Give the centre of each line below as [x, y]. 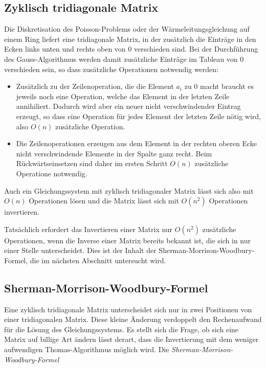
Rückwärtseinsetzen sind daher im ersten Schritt [92, 163]
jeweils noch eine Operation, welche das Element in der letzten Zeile [123, 96]
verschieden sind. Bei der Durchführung [196, 49]
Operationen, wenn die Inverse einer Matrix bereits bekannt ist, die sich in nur [128, 240]
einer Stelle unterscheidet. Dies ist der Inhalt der [80, 250]
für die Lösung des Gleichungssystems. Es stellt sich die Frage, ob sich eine [121, 329]
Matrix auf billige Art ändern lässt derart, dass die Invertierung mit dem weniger [131, 339]
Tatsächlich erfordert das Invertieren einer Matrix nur [88, 229]
